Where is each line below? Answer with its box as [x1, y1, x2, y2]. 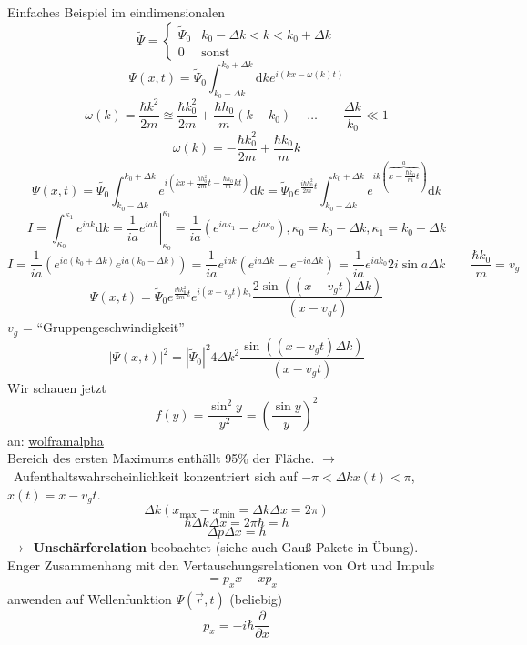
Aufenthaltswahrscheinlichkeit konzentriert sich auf [13, 467, 298, 486]
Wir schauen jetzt [7, 378, 106, 397]
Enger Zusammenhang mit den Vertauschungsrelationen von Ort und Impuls [7, 555, 435, 574]
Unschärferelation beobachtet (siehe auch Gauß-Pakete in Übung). [33, 538, 419, 557]
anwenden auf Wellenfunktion [7, 590, 172, 609]
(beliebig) [229, 590, 283, 609]
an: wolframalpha [7, 430, 104, 449]
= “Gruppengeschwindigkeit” [22, 317, 185, 337]
